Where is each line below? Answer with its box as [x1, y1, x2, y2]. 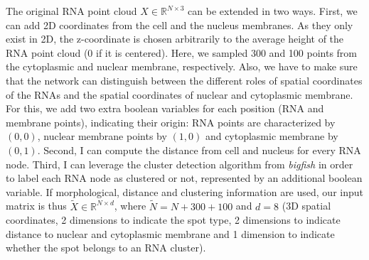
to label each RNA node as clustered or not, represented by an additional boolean [6, 170, 363, 185]
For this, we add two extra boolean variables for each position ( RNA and [6, 101, 324, 116]
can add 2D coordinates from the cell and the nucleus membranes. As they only [6, 17, 353, 32]
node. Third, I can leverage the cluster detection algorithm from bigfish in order [6, 156, 353, 171]
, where [114, 198, 146, 213]
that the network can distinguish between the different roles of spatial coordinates [6, 72, 363, 87]
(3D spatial [282, 198, 331, 213]
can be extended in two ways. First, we [188, 4, 358, 18]
